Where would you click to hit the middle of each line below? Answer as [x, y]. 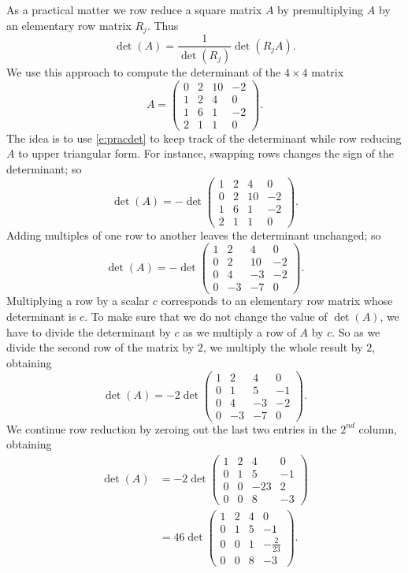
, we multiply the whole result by [283, 347]
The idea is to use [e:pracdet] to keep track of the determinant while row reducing [204, 138]
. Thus [163, 25]
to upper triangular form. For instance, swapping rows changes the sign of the [206, 153]
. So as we [356, 331]
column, [378, 428]
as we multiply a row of [239, 331]
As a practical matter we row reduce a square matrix [134, 9]
